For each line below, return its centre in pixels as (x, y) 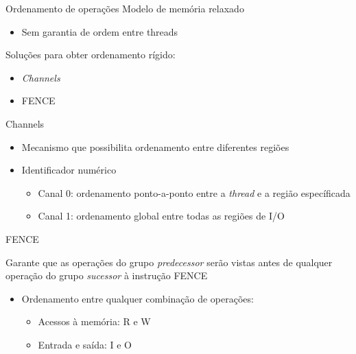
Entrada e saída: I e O (85, 344)
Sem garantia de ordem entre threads (100, 31)
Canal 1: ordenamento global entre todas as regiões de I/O (161, 216)
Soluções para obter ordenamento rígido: (91, 55)
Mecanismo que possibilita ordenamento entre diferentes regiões (155, 146)
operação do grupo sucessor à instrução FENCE (107, 275)
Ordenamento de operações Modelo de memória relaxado (125, 8)
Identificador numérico (69, 170)
